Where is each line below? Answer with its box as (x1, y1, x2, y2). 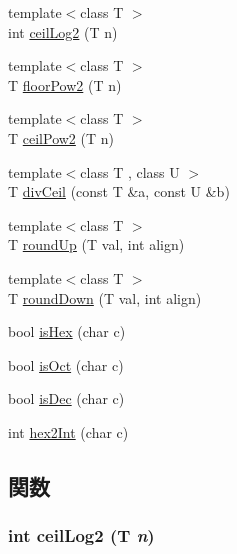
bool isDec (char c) (8, 388, 125, 409)
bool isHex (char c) (8, 321, 126, 342)
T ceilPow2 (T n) (8, 127, 114, 148)
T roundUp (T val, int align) (8, 234, 185, 255)
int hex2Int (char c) (8, 421, 129, 442)
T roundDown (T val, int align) (8, 287, 202, 308)
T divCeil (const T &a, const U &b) (8, 181, 230, 202)
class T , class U (80, 161, 180, 182)
